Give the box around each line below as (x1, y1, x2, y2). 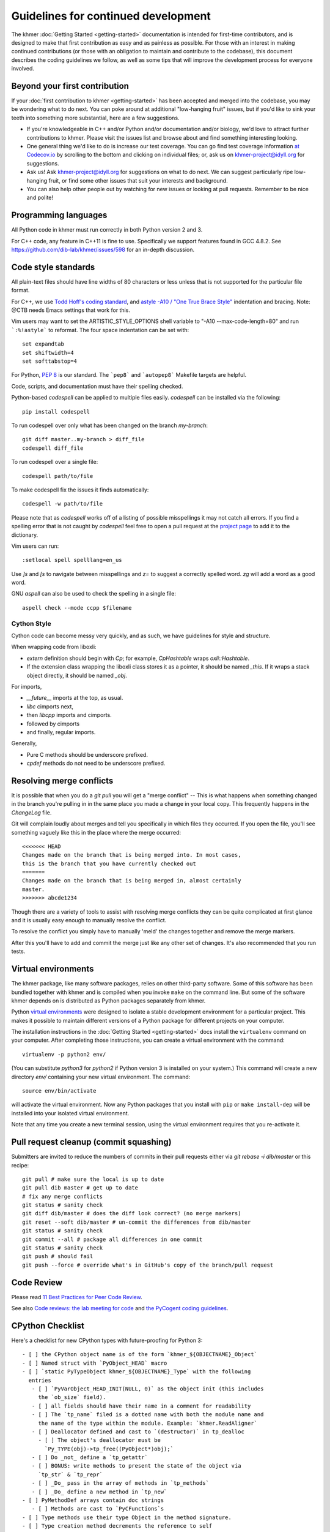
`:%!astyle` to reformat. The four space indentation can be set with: (11, 326, 189, 333)
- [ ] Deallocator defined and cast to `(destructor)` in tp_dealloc (31, 1428, 244, 1435)
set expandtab (22, 341, 64, 347)
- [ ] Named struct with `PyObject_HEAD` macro (22, 1359, 167, 1367)
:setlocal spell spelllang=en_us (22, 556, 122, 564)
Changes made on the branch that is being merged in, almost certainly (22, 877, 241, 884)
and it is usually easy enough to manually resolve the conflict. (11, 917, 167, 924)
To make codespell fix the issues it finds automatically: (11, 486, 149, 493)
